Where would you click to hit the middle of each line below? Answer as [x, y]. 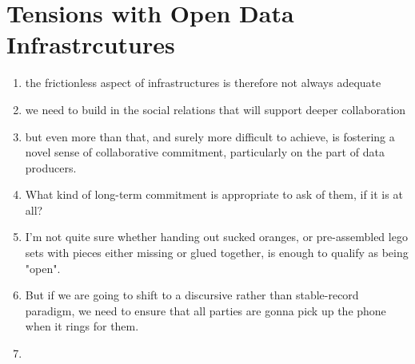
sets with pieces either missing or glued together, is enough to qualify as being [217, 253]
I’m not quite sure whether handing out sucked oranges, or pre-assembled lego [216, 237]
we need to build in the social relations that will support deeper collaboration [215, 109]
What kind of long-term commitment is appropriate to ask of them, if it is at [214, 194]
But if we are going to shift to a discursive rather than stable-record [192, 295]
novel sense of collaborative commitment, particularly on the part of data [205, 152]
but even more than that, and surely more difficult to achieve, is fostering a [210, 136]
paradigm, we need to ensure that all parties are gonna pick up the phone [206, 310]
